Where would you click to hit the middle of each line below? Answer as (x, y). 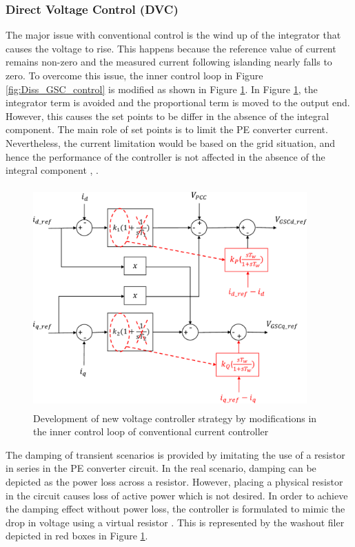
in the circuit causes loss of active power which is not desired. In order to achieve (177, 495)
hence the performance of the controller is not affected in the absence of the (165, 156)
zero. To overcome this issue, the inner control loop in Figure (134, 75)
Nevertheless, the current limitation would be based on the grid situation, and (171, 142)
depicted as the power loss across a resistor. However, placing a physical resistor (174, 481)
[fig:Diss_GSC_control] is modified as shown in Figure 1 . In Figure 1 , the (162, 89)
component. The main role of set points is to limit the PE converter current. (167, 129)
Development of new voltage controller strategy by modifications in (175, 418)
